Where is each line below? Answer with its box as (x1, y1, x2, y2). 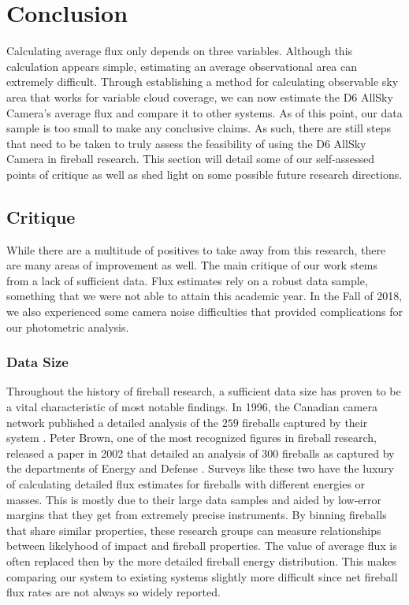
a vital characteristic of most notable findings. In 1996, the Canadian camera (6, 399, 377, 415)
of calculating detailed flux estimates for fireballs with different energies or (6, 476, 366, 492)
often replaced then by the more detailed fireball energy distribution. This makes (6, 552, 397, 569)
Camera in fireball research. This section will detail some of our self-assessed (6, 150, 375, 167)
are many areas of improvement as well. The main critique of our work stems (6, 257, 378, 273)
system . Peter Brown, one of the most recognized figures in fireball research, (6, 429, 377, 446)
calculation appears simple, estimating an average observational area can (6, 58, 357, 74)
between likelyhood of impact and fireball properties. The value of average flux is (6, 537, 397, 554)
